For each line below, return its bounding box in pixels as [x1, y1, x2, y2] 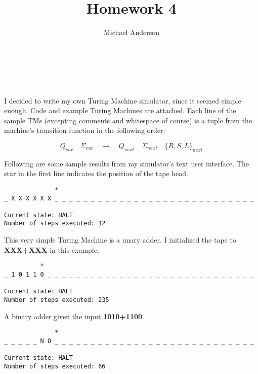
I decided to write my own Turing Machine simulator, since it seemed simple [4, 95, 241, 106]
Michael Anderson [103, 27, 160, 38]
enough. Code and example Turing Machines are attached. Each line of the [4, 105, 236, 116]
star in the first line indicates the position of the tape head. [4, 168, 189, 179]
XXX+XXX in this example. [4, 244, 99, 255]
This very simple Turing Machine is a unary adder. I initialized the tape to [4, 234, 236, 245]
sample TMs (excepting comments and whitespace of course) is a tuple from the [4, 115, 252, 125]
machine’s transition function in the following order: [4, 125, 165, 135]
